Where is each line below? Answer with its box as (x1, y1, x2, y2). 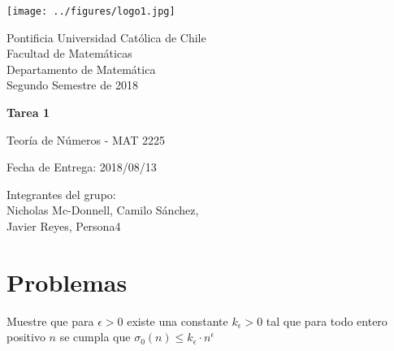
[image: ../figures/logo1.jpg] (6, 6, 175, 17)
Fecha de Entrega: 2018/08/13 (6, 158, 157, 175)
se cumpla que (59, 328, 131, 345)
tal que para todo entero (266, 312, 388, 329)
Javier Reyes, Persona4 (6, 218, 121, 234)
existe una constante (127, 312, 228, 329)
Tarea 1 (6, 104, 50, 121)
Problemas (6, 265, 128, 298)
